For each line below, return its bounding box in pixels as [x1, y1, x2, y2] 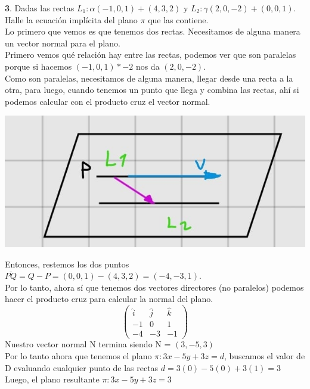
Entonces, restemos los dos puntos [5, 257, 129, 270]
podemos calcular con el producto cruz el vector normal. [5, 95, 210, 107]
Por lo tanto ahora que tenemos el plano [5, 350, 152, 362]
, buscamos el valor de [224, 350, 305, 362]
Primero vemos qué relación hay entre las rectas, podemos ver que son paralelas [5, 48, 296, 61]
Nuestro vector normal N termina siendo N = [5, 338, 171, 350]
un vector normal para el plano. [5, 36, 120, 49]
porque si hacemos [5, 60, 72, 72]
